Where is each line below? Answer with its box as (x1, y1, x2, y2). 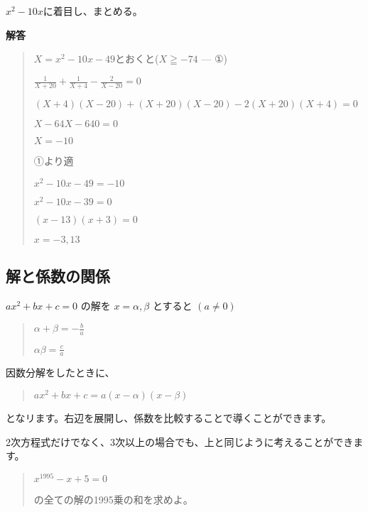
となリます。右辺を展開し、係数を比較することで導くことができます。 (6, 410, 332, 425)
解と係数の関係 (6, 265, 110, 287)
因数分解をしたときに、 (6, 365, 115, 380)
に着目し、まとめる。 (43, 4, 143, 18)
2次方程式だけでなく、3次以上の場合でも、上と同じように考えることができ (6, 434, 354, 449)
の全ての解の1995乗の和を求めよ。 (33, 491, 193, 506)
